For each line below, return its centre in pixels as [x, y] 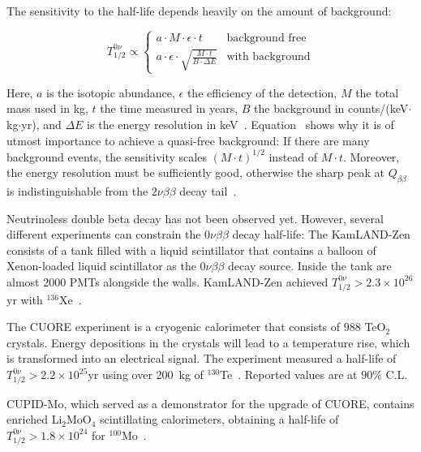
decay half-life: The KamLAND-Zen [321, 234]
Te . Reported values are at [289, 375]
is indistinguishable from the [77, 190]
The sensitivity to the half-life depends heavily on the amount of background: [199, 11]
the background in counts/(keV [331, 108]
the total [377, 92]
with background [268, 57]
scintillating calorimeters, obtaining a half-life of [219, 419]
